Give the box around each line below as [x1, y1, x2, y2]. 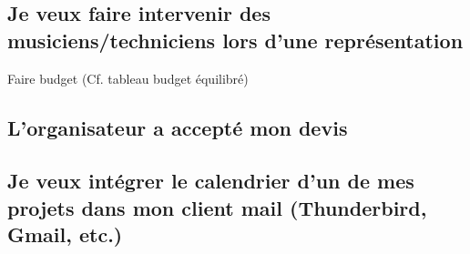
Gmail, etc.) [7, 220, 123, 249]
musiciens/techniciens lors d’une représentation [7, 25, 464, 54]
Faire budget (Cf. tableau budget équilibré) [7, 68, 249, 87]
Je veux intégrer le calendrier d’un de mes [7, 167, 414, 195]
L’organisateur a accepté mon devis [7, 113, 348, 141]
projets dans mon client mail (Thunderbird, [7, 193, 427, 221]
